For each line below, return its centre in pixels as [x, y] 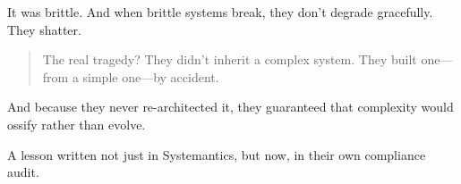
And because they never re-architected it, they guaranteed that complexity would [230, 107]
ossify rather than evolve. [77, 124]
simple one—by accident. [151, 76]
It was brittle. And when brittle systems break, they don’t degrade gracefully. [220, 12]
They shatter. [44, 29]
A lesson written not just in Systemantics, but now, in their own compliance [217, 154]
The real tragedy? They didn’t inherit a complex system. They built [230, 59]
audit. [23, 172]
